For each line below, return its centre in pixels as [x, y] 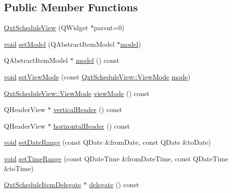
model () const [98, 60]
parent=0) [109, 28]
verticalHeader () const [88, 109]
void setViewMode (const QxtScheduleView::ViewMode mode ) [97, 76]
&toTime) [19, 168]
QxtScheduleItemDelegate [43, 184]
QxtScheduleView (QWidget [46, 28]
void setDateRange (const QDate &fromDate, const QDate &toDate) [107, 142]
